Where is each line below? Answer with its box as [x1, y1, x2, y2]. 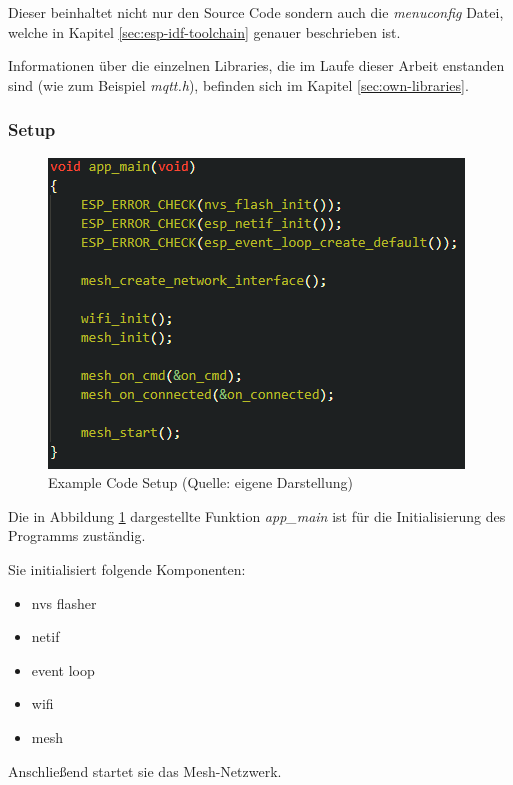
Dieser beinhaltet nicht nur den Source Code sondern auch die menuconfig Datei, [8, 2, 504, 22]
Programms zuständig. [8, 525, 146, 546]
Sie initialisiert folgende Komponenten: [8, 558, 246, 579]
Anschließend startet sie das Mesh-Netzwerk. [8, 760, 282, 781]
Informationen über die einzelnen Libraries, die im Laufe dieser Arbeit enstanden [8, 55, 505, 76]
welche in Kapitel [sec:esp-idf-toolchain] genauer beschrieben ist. [8, 21, 401, 42]
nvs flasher [31, 592, 97, 613]
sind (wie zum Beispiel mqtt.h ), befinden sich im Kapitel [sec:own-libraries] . [8, 74, 469, 95]
